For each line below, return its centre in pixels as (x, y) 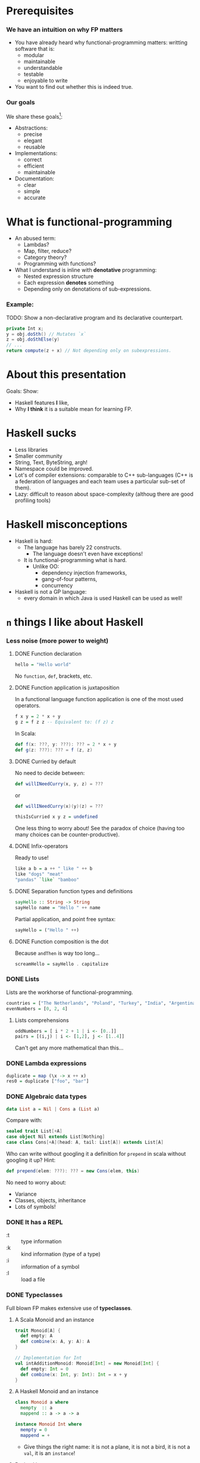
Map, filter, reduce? (48, 251)
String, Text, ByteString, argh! (51, 462)
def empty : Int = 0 (45, 1369)
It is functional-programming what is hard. (75, 560)
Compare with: (24, 1121)
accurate (35, 197)
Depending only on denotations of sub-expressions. (87, 289)
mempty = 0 (34, 1430)
